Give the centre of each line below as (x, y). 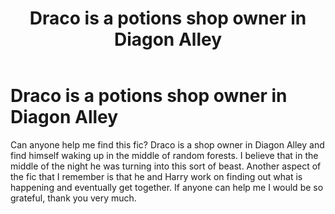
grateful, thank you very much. (73, 198)
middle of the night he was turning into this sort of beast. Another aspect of (166, 166)
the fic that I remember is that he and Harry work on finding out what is (156, 176)
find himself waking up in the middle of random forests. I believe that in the (164, 155)
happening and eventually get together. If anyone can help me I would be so (167, 187)
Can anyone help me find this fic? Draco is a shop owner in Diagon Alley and (167, 144)
